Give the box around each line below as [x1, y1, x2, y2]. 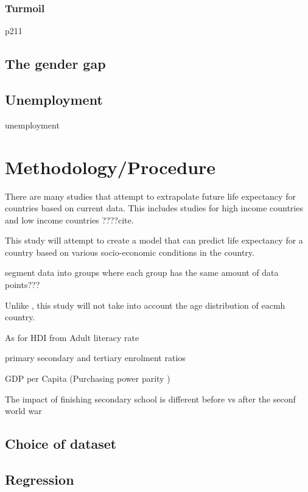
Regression [5, 470, 74, 488]
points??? [5, 278, 40, 291]
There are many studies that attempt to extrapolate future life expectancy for [5, 189, 296, 202]
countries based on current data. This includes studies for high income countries [5, 202, 303, 214]
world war [5, 404, 42, 417]
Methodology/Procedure [5, 154, 216, 179]
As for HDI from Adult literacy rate [5, 331, 139, 343]
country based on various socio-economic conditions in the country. [5, 245, 254, 258]
